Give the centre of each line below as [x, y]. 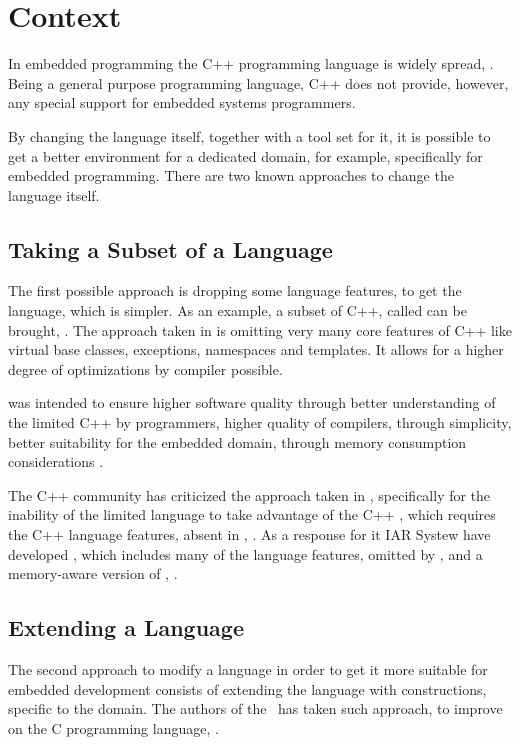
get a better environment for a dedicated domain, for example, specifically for [245, 155]
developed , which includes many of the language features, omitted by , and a [245, 553]
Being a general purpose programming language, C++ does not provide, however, [258, 82]
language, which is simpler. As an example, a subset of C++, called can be [237, 310]
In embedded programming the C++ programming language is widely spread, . [251, 63]
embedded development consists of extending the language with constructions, [247, 688]
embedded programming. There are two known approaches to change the [231, 175]
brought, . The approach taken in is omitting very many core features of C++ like [260, 329]
